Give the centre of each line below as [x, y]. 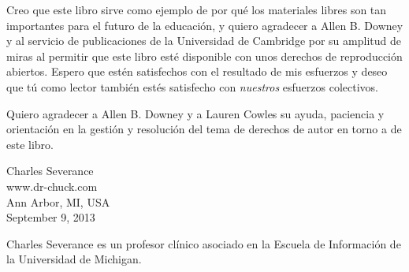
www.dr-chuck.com [52, 186]
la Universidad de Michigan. [74, 259]
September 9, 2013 [51, 217]
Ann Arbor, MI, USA [58, 201]
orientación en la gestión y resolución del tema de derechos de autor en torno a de [204, 129]
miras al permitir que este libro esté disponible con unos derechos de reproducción [204, 56]
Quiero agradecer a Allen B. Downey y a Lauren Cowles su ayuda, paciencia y [195, 113]
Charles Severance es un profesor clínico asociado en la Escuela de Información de [204, 243]
